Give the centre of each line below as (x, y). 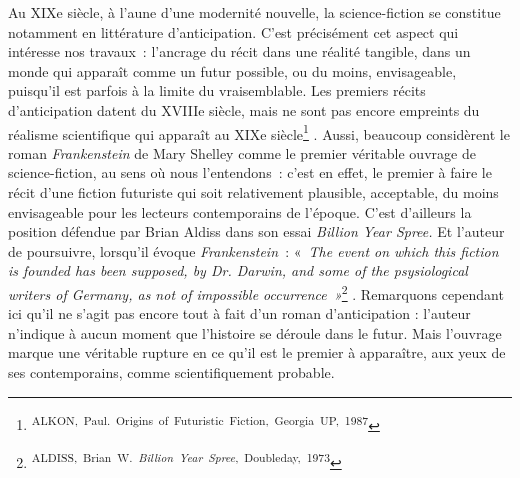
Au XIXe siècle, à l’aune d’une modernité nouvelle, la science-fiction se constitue (254, 12)
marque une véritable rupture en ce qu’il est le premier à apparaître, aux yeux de (257, 352)
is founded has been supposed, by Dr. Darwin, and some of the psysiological (238, 270)
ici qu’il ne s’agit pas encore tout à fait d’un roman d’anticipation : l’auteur (239, 313)
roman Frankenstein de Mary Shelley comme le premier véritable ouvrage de (242, 152)
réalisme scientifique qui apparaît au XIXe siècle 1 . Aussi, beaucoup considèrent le (259, 132)
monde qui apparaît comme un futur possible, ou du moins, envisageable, (232, 70)
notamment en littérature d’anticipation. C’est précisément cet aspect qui (233, 31)
